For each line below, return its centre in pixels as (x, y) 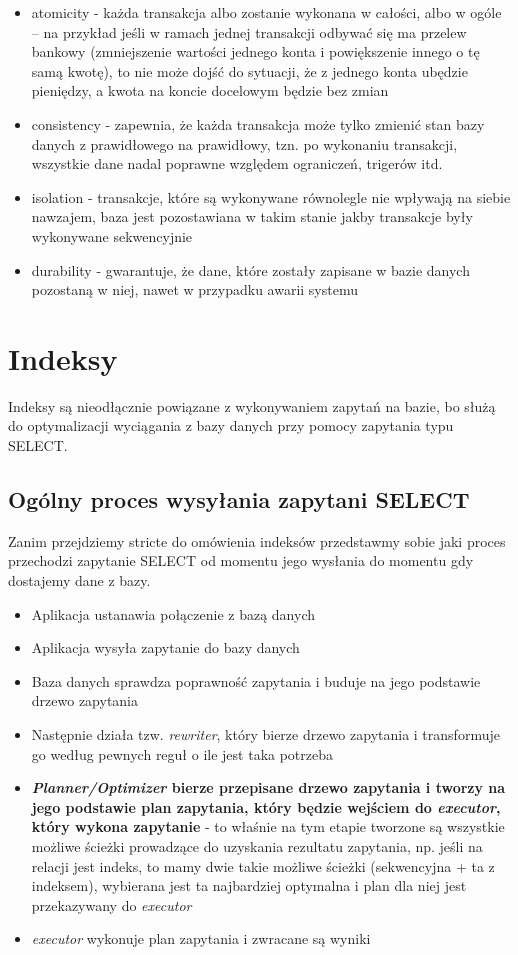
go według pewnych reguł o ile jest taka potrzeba (182, 753)
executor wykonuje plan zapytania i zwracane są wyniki (201, 938)
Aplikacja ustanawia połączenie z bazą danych (173, 613)
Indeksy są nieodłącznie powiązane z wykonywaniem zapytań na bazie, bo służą (252, 405)
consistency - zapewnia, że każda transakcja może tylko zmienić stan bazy (258, 123)
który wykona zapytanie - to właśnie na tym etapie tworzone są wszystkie (268, 826)
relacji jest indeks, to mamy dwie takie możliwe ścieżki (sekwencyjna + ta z (263, 865)
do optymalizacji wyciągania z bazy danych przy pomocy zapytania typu (231, 425)
